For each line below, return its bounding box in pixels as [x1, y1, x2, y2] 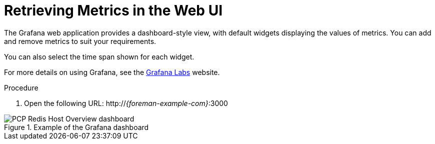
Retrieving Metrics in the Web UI [4, 2, 223, 19]
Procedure [4, 83, 38, 92]
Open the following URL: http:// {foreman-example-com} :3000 [24, 98, 228, 107]
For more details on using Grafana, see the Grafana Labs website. [4, 67, 220, 76]
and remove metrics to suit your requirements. [4, 36, 156, 45]
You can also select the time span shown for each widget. [4, 52, 194, 61]
